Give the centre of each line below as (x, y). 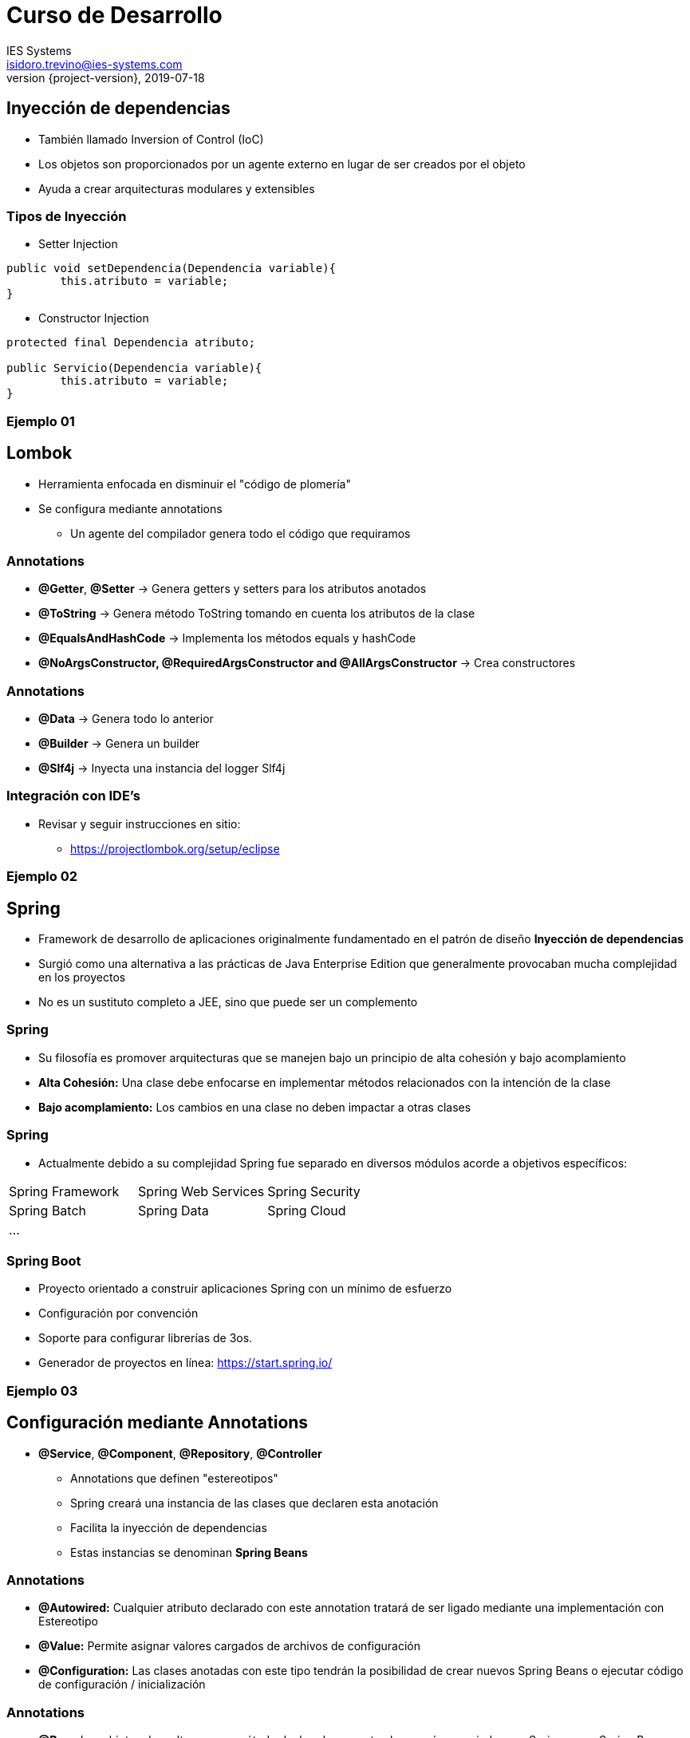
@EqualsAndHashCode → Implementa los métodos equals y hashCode (227, 638)
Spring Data (173, 1210)
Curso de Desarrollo (114, 15)
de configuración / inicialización (122, 1685)
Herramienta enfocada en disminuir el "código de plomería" (195, 484)
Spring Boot (44, 1260)
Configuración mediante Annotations (158, 1423)
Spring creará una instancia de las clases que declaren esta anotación (254, 1503)
